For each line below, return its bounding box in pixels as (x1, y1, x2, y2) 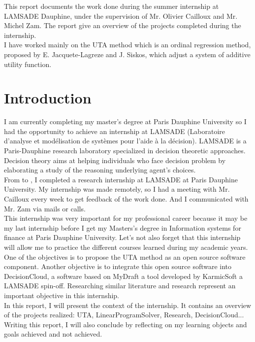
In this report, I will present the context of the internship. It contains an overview (4, 300, 252, 310)
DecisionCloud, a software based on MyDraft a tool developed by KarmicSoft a (4, 271, 243, 281)
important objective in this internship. (4, 290, 119, 300)
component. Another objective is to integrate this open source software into (4, 261, 232, 272)
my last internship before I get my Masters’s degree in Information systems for (4, 222, 241, 233)
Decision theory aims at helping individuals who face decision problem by (4, 155, 226, 165)
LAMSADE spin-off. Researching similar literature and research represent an (4, 280, 236, 291)
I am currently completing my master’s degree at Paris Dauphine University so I (4, 116, 247, 127)
